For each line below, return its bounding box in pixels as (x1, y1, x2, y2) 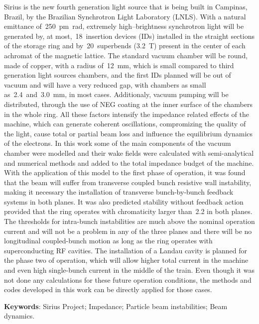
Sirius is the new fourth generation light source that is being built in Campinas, (4, 1, 248, 11)
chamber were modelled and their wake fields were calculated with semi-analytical (4, 147, 254, 158)
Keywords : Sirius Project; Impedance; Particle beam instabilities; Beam (4, 301, 228, 311)
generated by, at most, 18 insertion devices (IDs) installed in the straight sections (4, 30, 255, 41)
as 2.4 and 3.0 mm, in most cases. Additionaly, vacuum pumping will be (4, 89, 229, 100)
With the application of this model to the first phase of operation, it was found (4, 167, 246, 178)
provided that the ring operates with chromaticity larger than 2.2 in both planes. (4, 206, 253, 216)
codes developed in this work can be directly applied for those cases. (4, 284, 212, 295)
